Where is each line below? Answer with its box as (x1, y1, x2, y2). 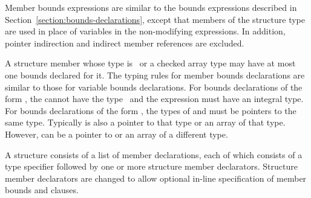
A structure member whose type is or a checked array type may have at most (5, 57, 296, 69)
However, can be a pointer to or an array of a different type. (5, 127, 228, 140)
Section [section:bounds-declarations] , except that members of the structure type (5, 13, 305, 25)
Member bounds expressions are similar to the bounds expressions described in (5, 1, 297, 13)
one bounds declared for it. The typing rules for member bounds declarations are (5, 68, 305, 81)
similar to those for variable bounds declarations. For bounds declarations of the (5, 80, 303, 93)
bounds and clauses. (5, 184, 79, 196)
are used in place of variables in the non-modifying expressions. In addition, (5, 25, 286, 37)
